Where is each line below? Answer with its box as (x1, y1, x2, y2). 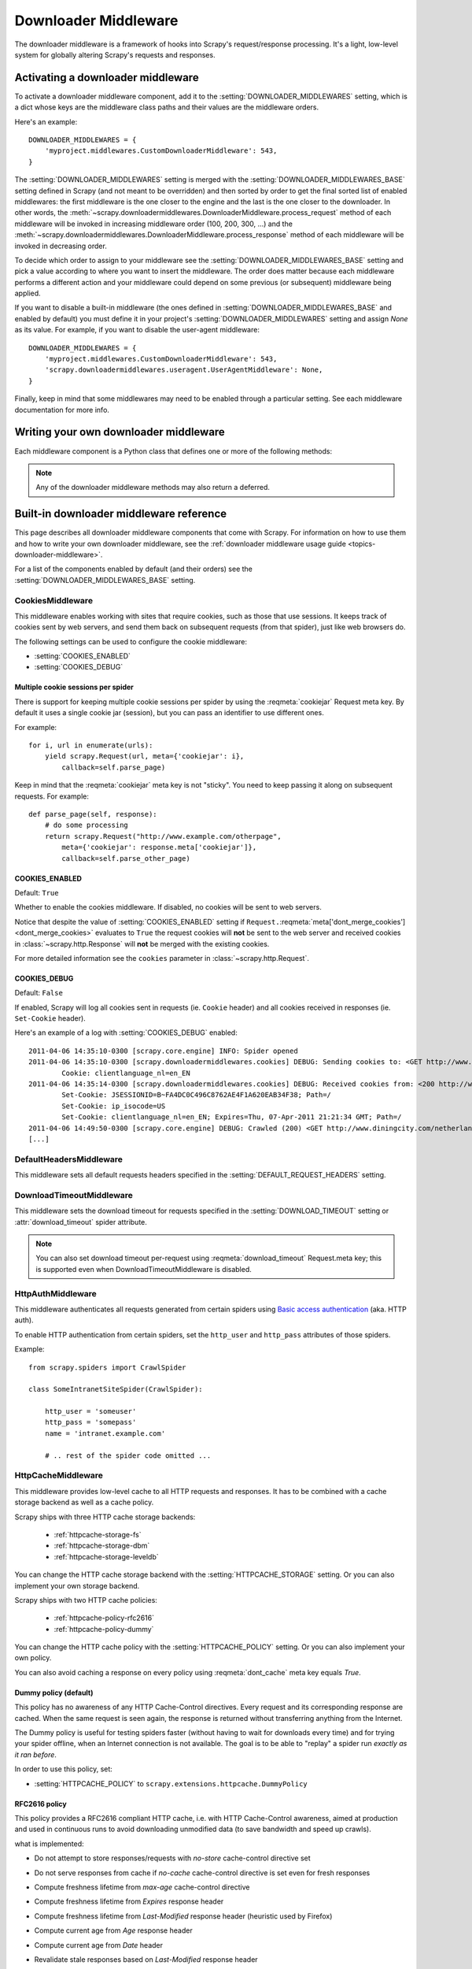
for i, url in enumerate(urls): (28, 741, 153, 750)
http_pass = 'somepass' (44, 1418, 137, 1427)
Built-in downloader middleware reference (14, 507, 227, 521)
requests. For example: (14, 792, 90, 801)
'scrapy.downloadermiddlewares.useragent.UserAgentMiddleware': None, (44, 365, 323, 374)
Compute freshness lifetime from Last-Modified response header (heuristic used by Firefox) (34, 1911, 333, 1921)
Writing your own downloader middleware (14, 425, 226, 439)
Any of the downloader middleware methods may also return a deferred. (35, 483, 271, 492)
